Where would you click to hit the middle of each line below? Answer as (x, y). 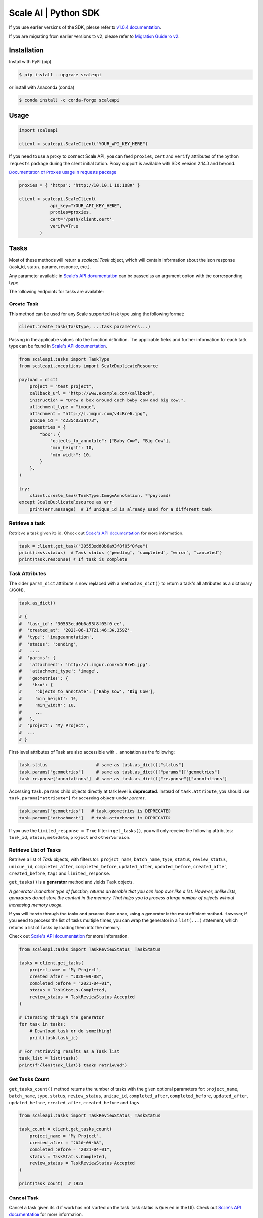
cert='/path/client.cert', (82, 219)
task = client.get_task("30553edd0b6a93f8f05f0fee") (84, 546)
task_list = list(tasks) (49, 1058)
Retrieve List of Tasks (35, 850)
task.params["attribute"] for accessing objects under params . (77, 798)
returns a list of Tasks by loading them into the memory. (65, 927)
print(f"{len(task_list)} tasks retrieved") (73, 1065)
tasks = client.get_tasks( (51, 963)
